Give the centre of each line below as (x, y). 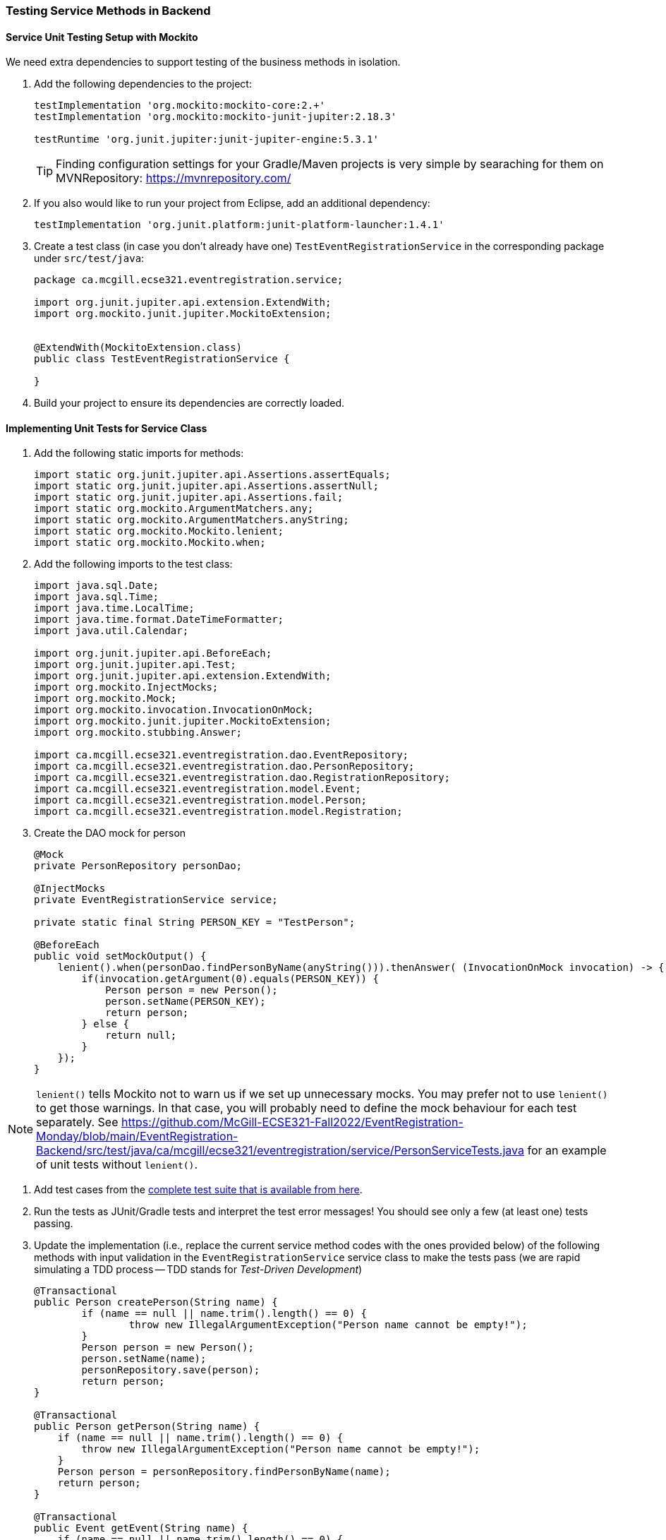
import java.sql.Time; (97, 597)
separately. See (77, 1122)
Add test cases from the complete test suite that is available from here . (198, 1190)
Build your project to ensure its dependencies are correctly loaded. (189, 403)
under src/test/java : (89, 258)
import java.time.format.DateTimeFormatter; (159, 620)
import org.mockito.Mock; (105, 699)
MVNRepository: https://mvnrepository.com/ (174, 178)
